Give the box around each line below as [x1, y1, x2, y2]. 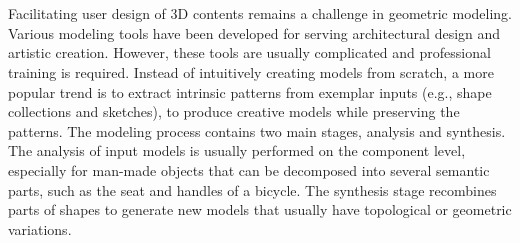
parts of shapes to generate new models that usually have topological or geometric [8, 199, 512, 220]
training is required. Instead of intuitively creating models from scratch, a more [8, 61, 494, 82]
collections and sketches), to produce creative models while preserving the [8, 101, 460, 122]
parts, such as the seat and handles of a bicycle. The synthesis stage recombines [8, 179, 497, 200]
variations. [8, 218, 72, 239]
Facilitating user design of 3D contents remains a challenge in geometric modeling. [8, 3, 513, 24]
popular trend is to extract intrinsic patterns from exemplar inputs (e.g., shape [8, 81, 492, 102]
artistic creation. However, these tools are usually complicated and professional [8, 42, 491, 63]
